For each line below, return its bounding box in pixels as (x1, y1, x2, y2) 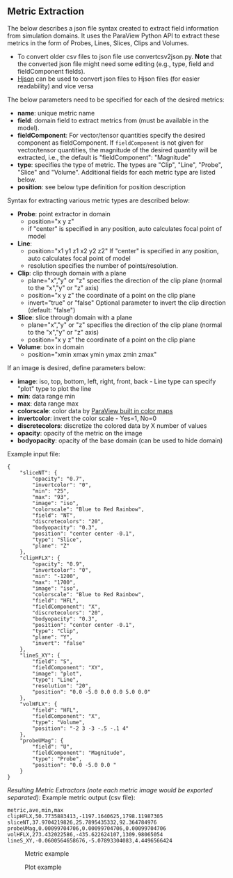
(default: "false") (27, 305, 76, 314)
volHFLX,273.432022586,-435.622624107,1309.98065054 (7, 831, 163, 838)
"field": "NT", (32, 511, 77, 519)
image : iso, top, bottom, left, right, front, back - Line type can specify (17, 377, 216, 385)
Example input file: (7, 449, 61, 458)
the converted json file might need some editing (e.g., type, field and (17, 59, 214, 68)
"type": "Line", (32, 676, 79, 683)
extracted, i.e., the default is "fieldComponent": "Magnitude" (17, 153, 191, 161)
